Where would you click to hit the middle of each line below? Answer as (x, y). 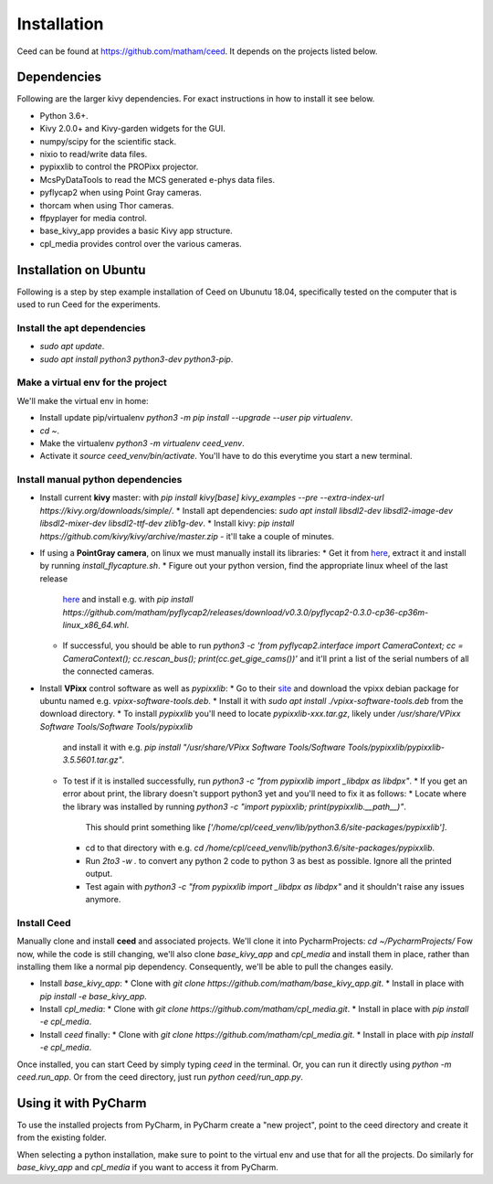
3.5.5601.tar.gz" (92, 760)
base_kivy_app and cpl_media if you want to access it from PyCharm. (147, 1168)
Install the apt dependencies (81, 327)
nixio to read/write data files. (94, 155)
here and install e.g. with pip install (128, 600)
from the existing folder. (62, 1137)
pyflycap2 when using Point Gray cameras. (121, 193)
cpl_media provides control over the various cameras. (141, 243)
